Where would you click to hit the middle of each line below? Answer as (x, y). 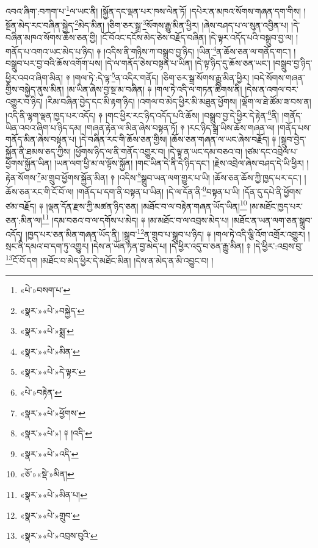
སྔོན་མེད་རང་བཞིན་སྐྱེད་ (40, 25)
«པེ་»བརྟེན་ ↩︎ (41, 392)
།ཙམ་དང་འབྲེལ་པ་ (271, 151)
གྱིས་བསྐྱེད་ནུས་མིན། (35, 89)
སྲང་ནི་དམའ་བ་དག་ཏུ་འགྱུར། (47, 246)
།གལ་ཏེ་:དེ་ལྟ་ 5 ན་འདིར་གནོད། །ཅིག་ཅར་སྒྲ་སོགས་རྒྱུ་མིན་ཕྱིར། (161, 76)
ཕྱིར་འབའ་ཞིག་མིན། (34, 77)
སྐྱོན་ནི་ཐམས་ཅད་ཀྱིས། (38, 151)
